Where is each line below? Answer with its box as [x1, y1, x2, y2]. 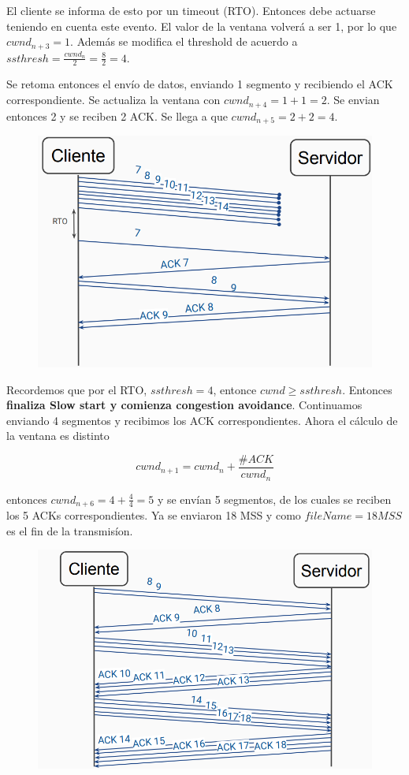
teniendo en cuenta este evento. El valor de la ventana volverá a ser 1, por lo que [6, 17, 397, 34]
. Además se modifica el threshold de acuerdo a [70, 33, 298, 50]
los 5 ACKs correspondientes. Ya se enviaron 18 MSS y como [6, 506, 301, 523]
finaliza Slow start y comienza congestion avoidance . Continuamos [6, 397, 363, 413]
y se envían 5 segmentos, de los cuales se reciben [157, 490, 392, 507]
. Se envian [326, 91, 380, 108]
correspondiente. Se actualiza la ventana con [6, 91, 221, 108]
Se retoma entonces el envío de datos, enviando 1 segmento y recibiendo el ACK [6, 76, 393, 92]
